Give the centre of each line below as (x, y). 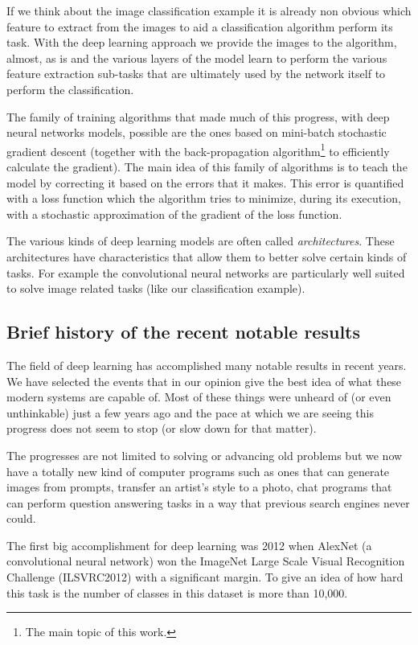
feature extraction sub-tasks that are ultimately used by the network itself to (196, 74)
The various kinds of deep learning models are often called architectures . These (201, 241)
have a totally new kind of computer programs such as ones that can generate (198, 471)
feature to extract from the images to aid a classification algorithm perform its (200, 26)
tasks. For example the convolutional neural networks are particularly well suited (206, 272)
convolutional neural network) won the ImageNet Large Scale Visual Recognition (206, 561)
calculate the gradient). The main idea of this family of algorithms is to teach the (207, 166)
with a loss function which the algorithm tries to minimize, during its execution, (204, 198)
